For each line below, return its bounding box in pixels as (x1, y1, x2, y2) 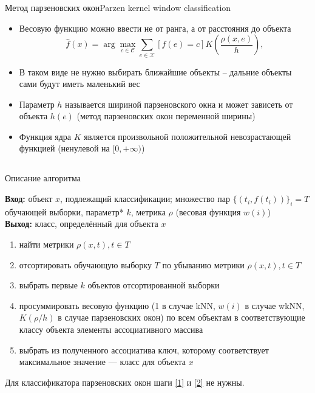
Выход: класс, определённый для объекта (5, 217, 158, 230)
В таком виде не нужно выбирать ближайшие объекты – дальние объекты (19, 65, 292, 78)
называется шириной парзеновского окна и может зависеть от (65, 97, 293, 110)
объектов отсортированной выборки (87, 279, 220, 291)
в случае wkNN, (245, 299, 305, 311)
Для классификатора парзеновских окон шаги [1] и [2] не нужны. (5, 375, 245, 388)
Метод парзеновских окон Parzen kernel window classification (5, 1, 231, 13)
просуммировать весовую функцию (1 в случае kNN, (19, 299, 215, 311)
